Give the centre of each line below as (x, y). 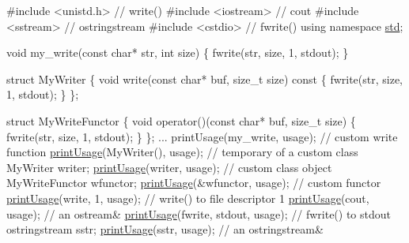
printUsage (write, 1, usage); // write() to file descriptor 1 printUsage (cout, (188, 198)
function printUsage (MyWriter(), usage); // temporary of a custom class (182, 152)
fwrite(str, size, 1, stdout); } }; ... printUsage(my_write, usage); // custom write (202, 136)
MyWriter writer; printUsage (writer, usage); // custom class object (169, 167)
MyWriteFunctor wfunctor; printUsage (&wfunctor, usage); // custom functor (194, 183)
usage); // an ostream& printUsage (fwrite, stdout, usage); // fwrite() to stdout (199, 213)
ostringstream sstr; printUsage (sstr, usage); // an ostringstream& (165, 229)
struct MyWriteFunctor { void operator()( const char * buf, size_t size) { (181, 120)
